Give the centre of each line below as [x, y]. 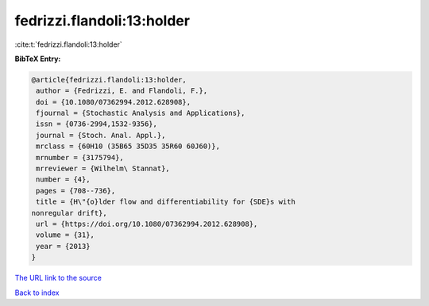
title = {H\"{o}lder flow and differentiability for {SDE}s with [166, 202]
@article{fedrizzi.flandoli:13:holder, [109, 80]
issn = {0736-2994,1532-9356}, [97, 124]
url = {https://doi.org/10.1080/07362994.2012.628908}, [147, 224]
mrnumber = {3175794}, [80, 157]
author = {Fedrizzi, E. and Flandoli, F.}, [122, 91]
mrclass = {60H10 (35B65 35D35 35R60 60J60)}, [128, 146]
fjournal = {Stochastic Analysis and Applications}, [141, 113]
